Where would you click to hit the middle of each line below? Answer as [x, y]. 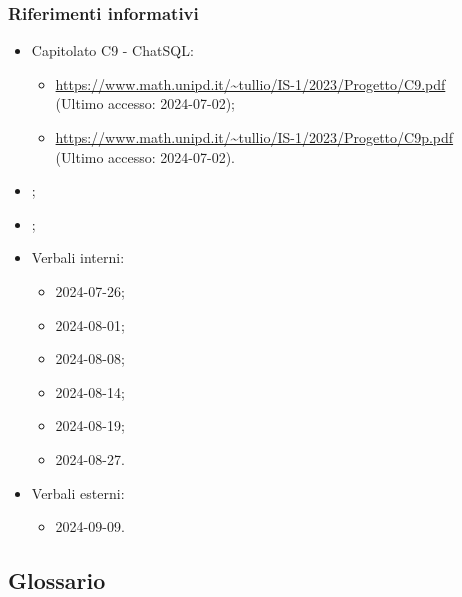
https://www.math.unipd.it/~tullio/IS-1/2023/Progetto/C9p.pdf [254, 137]
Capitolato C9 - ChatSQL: [112, 50]
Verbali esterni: [78, 492]
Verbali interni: [78, 257]
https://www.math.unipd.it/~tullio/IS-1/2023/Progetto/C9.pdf [250, 83]
